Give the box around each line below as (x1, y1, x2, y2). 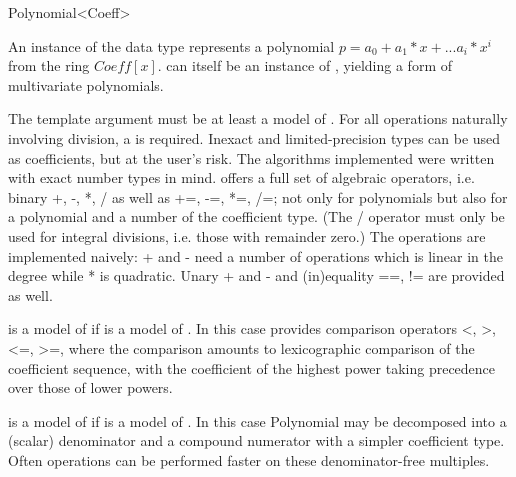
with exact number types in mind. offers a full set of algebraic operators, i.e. (8, 167, 475, 188)
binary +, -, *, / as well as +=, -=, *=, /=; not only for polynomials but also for (8, 186, 508, 207)
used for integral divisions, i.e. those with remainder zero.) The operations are (8, 225, 486, 246)
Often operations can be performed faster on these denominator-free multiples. (8, 449, 490, 470)
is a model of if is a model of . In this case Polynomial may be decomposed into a (8, 410, 507, 431)
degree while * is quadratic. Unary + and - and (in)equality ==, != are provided (8, 265, 505, 286)
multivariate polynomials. (8, 74, 164, 95)
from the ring (8, 55, 90, 76)
